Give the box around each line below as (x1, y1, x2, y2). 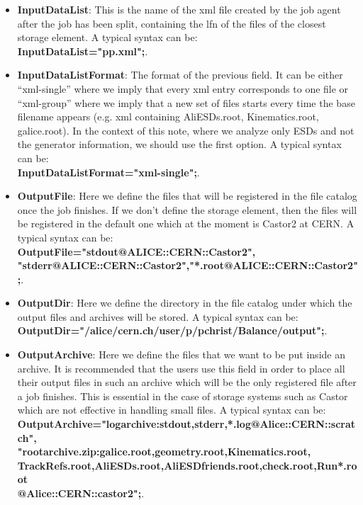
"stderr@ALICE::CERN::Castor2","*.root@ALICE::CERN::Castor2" (17, 258, 358, 273)
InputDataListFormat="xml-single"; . (17, 164, 200, 179)
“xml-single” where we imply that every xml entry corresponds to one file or (17, 81, 349, 96)
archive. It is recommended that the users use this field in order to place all (17, 361, 345, 375)
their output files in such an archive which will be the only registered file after (17, 375, 357, 390)
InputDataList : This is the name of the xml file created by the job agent (17, 2, 341, 16)
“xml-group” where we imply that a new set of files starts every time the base (17, 95, 355, 110)
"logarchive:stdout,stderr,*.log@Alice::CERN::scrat (101, 416, 356, 431)
